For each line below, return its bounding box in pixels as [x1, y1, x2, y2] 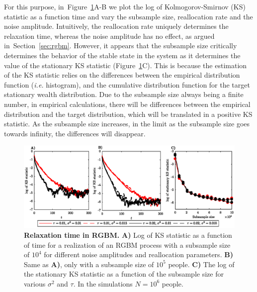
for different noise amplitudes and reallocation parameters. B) [44, 249, 233, 260]
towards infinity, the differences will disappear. [4, 128, 146, 138]
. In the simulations [73, 278, 133, 289]
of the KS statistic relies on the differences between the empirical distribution [4, 70, 240, 80]
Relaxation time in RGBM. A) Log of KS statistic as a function [24, 229, 232, 240]
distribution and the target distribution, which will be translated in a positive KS [4, 108, 253, 119]
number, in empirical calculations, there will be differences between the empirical [4, 98, 251, 109]
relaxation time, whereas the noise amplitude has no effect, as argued [4, 30, 215, 41]
